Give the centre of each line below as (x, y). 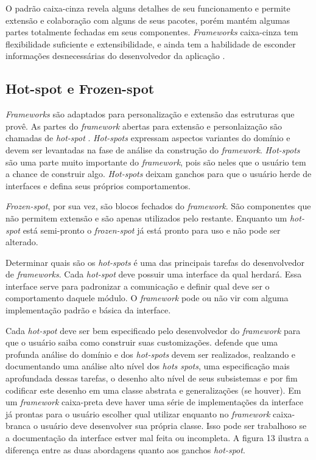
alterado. (22, 242)
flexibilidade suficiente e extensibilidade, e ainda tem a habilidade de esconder (151, 44)
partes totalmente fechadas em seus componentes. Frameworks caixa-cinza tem (152, 32)
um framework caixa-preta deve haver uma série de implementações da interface (155, 402)
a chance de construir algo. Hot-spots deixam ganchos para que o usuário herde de (159, 174)
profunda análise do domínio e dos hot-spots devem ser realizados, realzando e (151, 354)
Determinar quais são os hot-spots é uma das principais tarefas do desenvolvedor (155, 262)
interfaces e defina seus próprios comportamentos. (98, 185)
